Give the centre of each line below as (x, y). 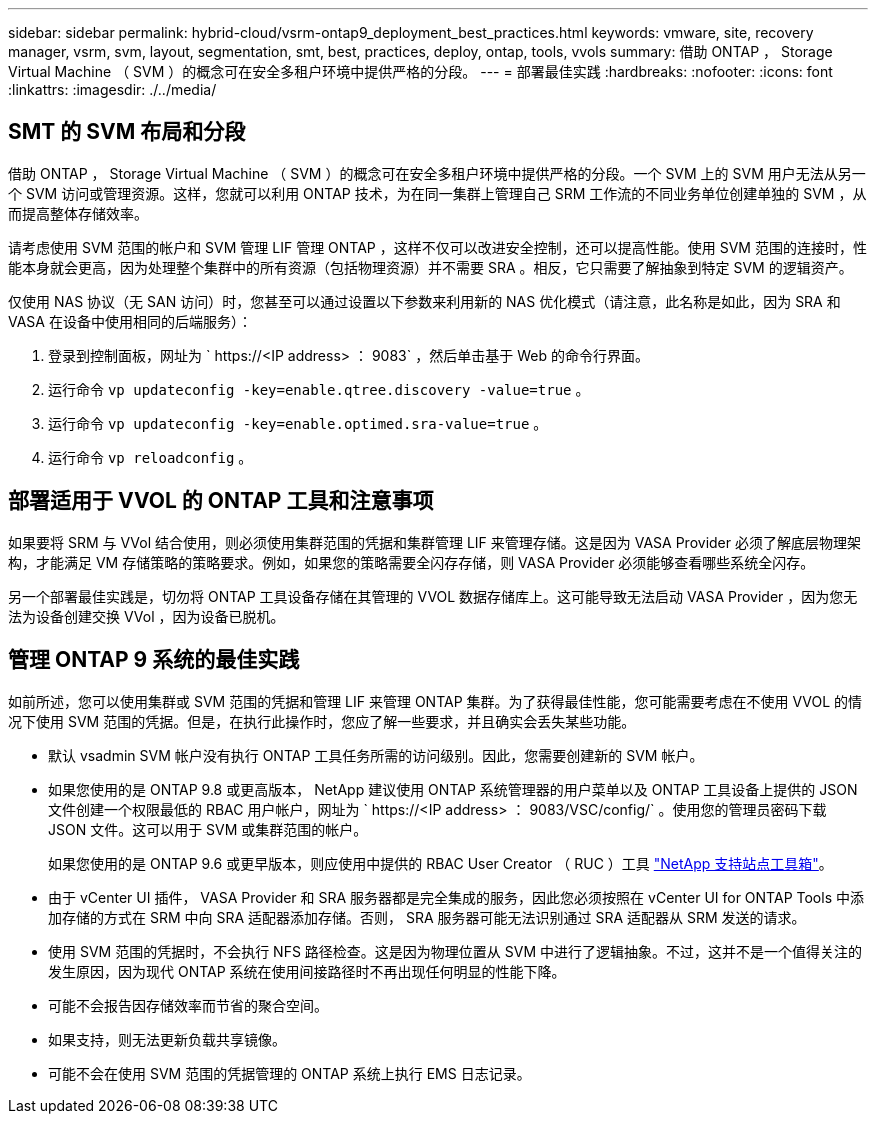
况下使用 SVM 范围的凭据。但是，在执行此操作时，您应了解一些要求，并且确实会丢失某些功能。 (322, 721)
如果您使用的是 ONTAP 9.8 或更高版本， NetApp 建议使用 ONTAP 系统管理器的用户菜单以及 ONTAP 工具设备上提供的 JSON (453, 789)
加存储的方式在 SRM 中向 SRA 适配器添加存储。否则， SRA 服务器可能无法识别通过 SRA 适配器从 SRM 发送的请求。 (427, 917)
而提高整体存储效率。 (78, 213)
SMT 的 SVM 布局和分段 (127, 132)
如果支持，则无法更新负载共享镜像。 (167, 1039)
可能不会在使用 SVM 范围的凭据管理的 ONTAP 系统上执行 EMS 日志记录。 (289, 1073)
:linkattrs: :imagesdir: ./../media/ (112, 89)
